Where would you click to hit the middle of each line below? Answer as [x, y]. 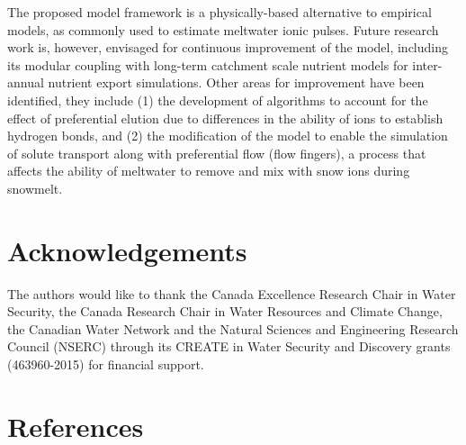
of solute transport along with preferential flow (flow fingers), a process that [217, 153]
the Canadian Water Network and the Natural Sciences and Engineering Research [233, 328]
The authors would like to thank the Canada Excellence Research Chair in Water [232, 293]
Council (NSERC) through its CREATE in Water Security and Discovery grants [229, 346]
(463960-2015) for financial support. [106, 364]
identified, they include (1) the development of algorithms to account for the [218, 100]
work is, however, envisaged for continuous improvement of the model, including [228, 47]
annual [26, 82]
